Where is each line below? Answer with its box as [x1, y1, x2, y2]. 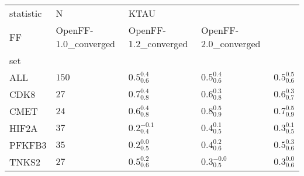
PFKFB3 [9, 138, 47, 152]
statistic [9, 6, 42, 20]
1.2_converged [128, 37, 188, 50]
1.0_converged [56, 37, 115, 50]
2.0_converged [201, 37, 261, 50]
